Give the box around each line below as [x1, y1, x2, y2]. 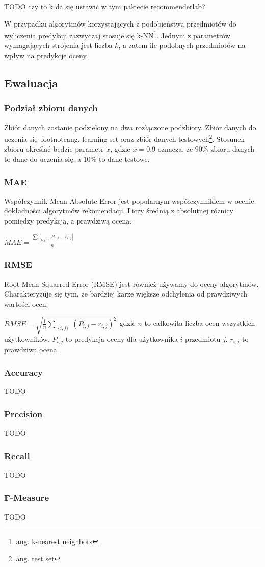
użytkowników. [4, 333, 50, 344]
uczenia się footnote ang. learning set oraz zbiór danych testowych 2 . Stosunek [4, 132, 245, 144]
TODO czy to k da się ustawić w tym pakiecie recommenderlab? [4, 1, 205, 11]
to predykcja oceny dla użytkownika [65, 333, 178, 344]
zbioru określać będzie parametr [4, 143, 104, 154]
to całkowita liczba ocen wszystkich [144, 317, 255, 328]
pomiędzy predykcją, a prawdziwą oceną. [4, 215, 132, 226]
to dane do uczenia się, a [4, 154, 81, 164]
